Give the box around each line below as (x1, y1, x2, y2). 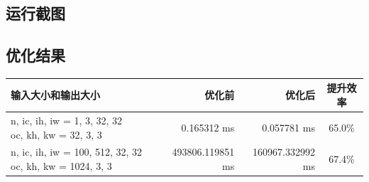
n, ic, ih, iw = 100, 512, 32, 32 (11, 144, 143, 159)
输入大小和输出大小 (11, 87, 100, 102)
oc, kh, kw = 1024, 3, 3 (11, 158, 112, 173)
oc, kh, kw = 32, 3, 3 (11, 127, 102, 141)
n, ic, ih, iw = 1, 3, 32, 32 (11, 112, 123, 127)
